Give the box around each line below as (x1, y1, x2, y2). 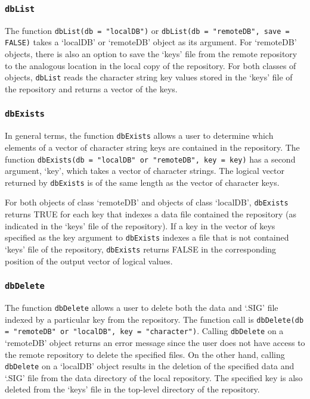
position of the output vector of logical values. (5, 254, 173, 267)
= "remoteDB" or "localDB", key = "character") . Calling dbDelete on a (5, 325, 284, 337)
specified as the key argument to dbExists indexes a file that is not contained (5, 231, 289, 244)
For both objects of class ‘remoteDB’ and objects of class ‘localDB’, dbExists (5, 196, 289, 208)
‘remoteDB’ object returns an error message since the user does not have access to (5, 336, 305, 348)
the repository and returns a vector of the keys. (5, 82, 178, 95)
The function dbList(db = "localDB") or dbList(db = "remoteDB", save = (5, 24, 290, 36)
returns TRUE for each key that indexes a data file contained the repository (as (5, 208, 296, 220)
